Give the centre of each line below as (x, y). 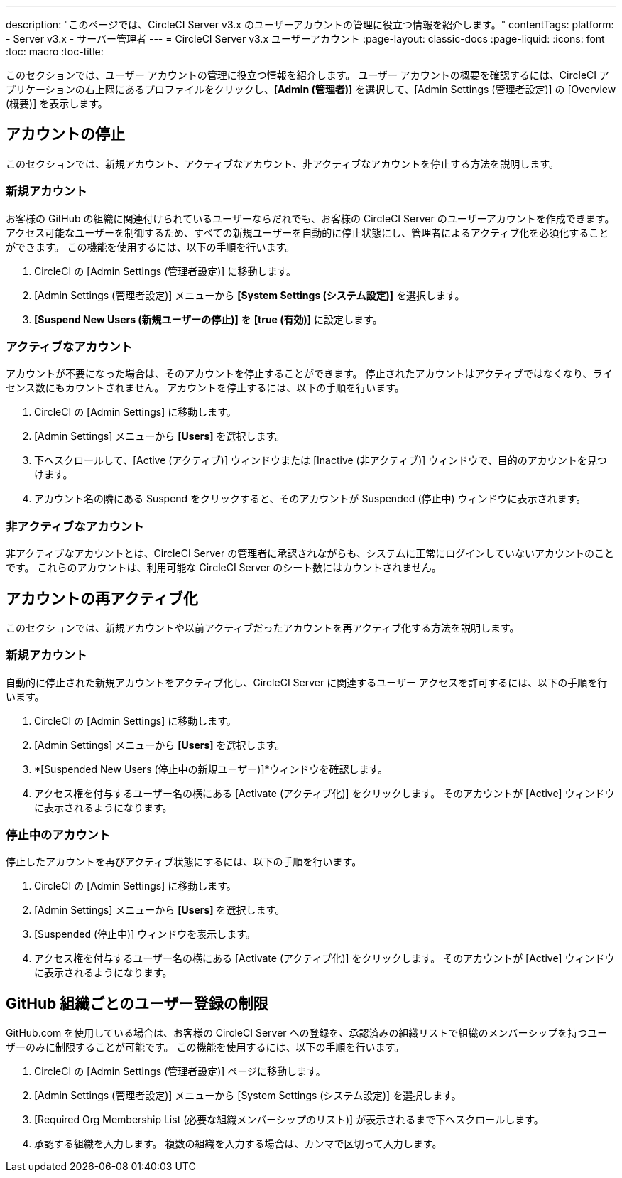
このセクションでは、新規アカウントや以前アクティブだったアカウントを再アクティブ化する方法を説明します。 (263, 627)
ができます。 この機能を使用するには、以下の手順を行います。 (151, 247)
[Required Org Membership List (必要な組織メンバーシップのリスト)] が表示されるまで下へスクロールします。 (289, 1120)
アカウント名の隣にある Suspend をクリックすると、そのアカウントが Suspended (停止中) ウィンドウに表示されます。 (310, 499)
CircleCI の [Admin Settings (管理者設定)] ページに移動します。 (180, 1071)
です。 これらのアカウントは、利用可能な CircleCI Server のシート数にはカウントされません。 (224, 568)
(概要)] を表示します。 (57, 103)
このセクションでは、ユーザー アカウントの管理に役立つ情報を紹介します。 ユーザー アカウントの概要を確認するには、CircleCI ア (307, 75)
